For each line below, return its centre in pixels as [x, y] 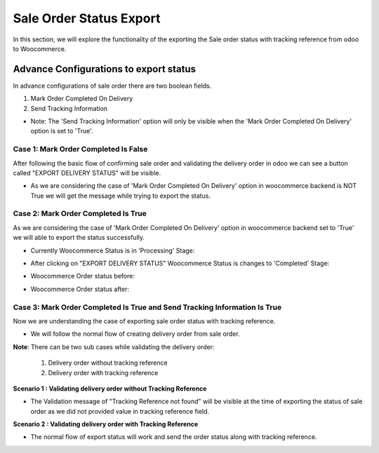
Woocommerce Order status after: [80, 289]
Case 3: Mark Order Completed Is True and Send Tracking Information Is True [147, 307]
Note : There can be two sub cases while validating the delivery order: [114, 346]
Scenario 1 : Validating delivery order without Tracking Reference [110, 388]
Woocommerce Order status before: [82, 276]
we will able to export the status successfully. [79, 238]
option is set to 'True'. [62, 131]
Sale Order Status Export [87, 18]
